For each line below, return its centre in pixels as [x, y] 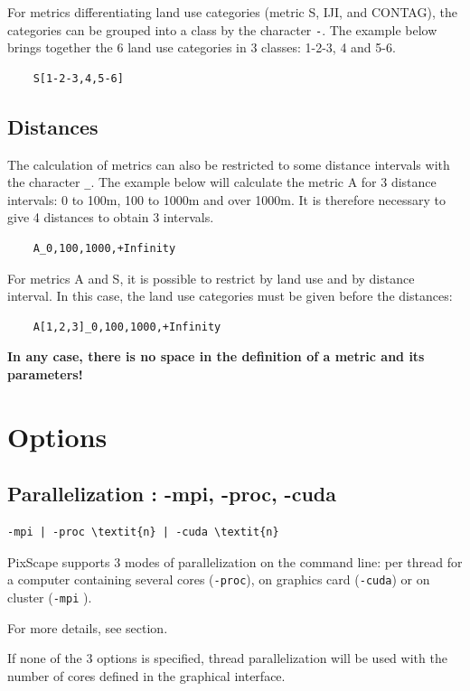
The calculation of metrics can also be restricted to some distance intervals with [229, 164]
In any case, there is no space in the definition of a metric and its [216, 356]
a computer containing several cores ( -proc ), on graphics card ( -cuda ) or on [219, 579]
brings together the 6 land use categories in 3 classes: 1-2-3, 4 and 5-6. [202, 47]
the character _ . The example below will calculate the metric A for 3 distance [222, 182]
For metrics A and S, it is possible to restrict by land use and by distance [211, 278]
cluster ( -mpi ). [50, 598]
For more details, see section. [88, 627]
